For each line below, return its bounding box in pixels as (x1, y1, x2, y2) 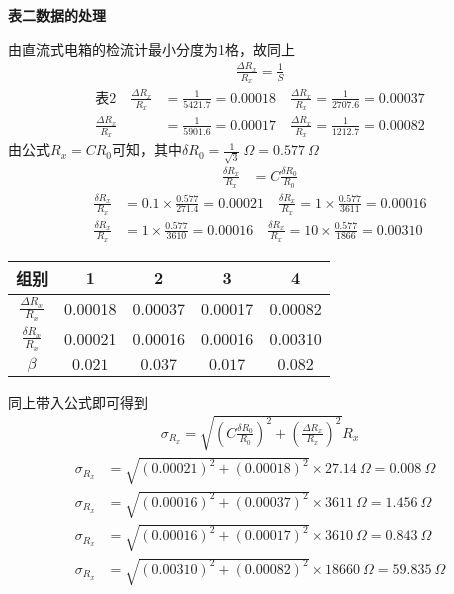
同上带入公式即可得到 (8, 391, 148, 412)
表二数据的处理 (8, 5, 106, 25)
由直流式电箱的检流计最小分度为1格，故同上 (8, 38, 295, 59)
